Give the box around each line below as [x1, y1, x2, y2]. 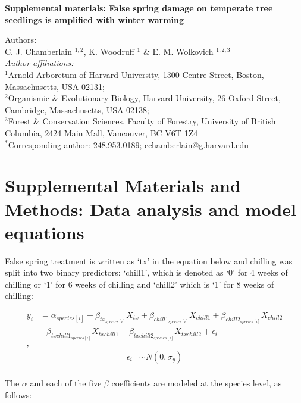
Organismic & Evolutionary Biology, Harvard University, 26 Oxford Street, [8, 92, 281, 104]
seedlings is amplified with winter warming [5, 13, 184, 26]
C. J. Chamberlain [5, 45, 73, 57]
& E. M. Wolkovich [143, 45, 214, 57]
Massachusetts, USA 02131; [5, 80, 105, 92]
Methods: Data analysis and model [5, 196, 297, 221]
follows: [5, 388, 32, 401]
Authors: [5, 33, 37, 46]
